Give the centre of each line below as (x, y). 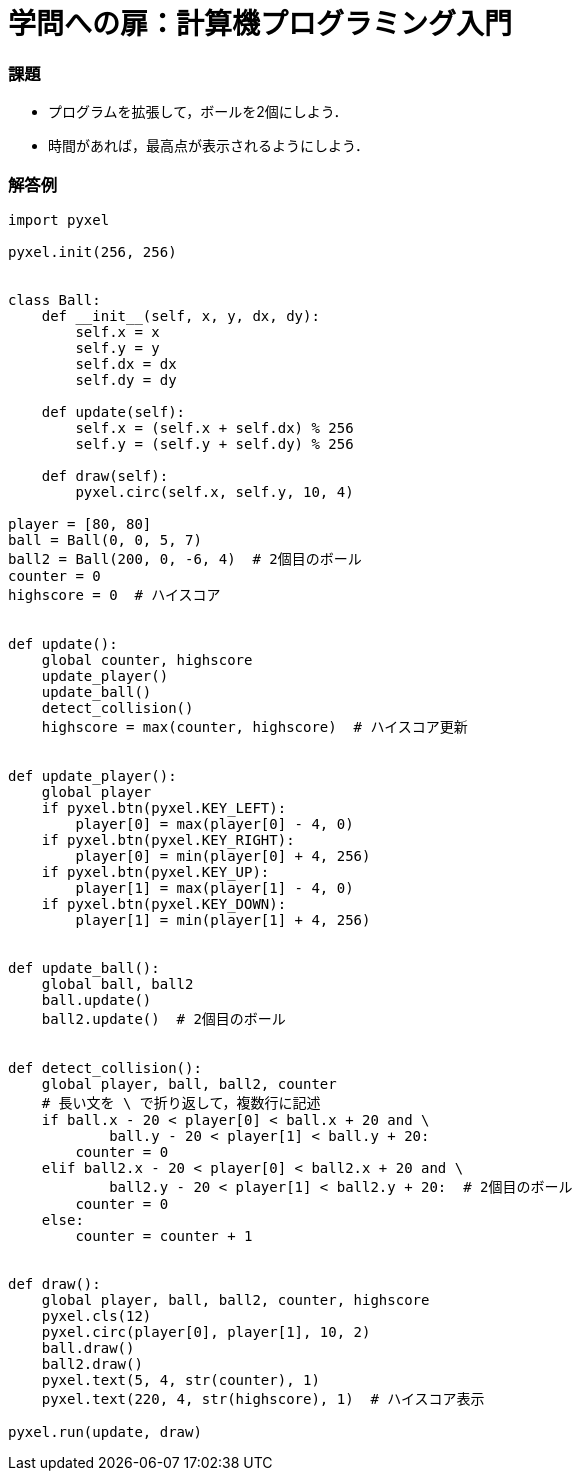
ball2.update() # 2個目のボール (163, 1018)
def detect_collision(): (105, 1067)
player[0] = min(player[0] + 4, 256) (223, 855)
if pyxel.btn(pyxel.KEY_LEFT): (164, 807)
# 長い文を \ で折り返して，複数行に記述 (181, 1102)
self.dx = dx (126, 363)
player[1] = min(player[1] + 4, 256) (223, 919)
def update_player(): (92, 775)
